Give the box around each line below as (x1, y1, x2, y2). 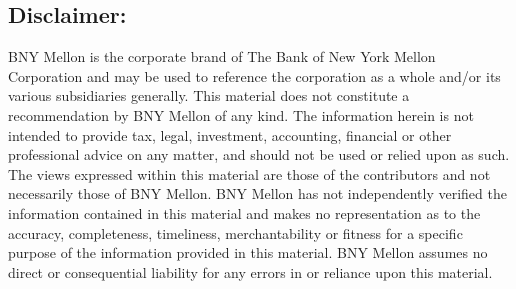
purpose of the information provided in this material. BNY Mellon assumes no (8, 242, 488, 263)
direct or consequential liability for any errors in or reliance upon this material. (8, 261, 493, 282)
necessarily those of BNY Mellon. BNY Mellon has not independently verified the (8, 183, 507, 204)
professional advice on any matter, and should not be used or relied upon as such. (8, 144, 510, 165)
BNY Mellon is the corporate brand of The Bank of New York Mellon (8, 46, 436, 67)
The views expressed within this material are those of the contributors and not (8, 163, 491, 184)
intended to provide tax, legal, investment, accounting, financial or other (8, 124, 452, 145)
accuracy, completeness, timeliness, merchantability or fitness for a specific (8, 222, 463, 243)
